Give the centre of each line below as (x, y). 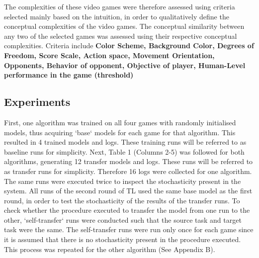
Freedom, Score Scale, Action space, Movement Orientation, (109, 55)
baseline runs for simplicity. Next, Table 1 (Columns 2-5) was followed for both (124, 151)
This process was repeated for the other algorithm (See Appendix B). (110, 249)
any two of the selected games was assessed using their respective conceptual (121, 36)
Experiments (37, 102)
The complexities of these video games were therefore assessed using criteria (120, 6)
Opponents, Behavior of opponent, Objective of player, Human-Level (125, 65)
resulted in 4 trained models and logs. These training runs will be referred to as (125, 142)
